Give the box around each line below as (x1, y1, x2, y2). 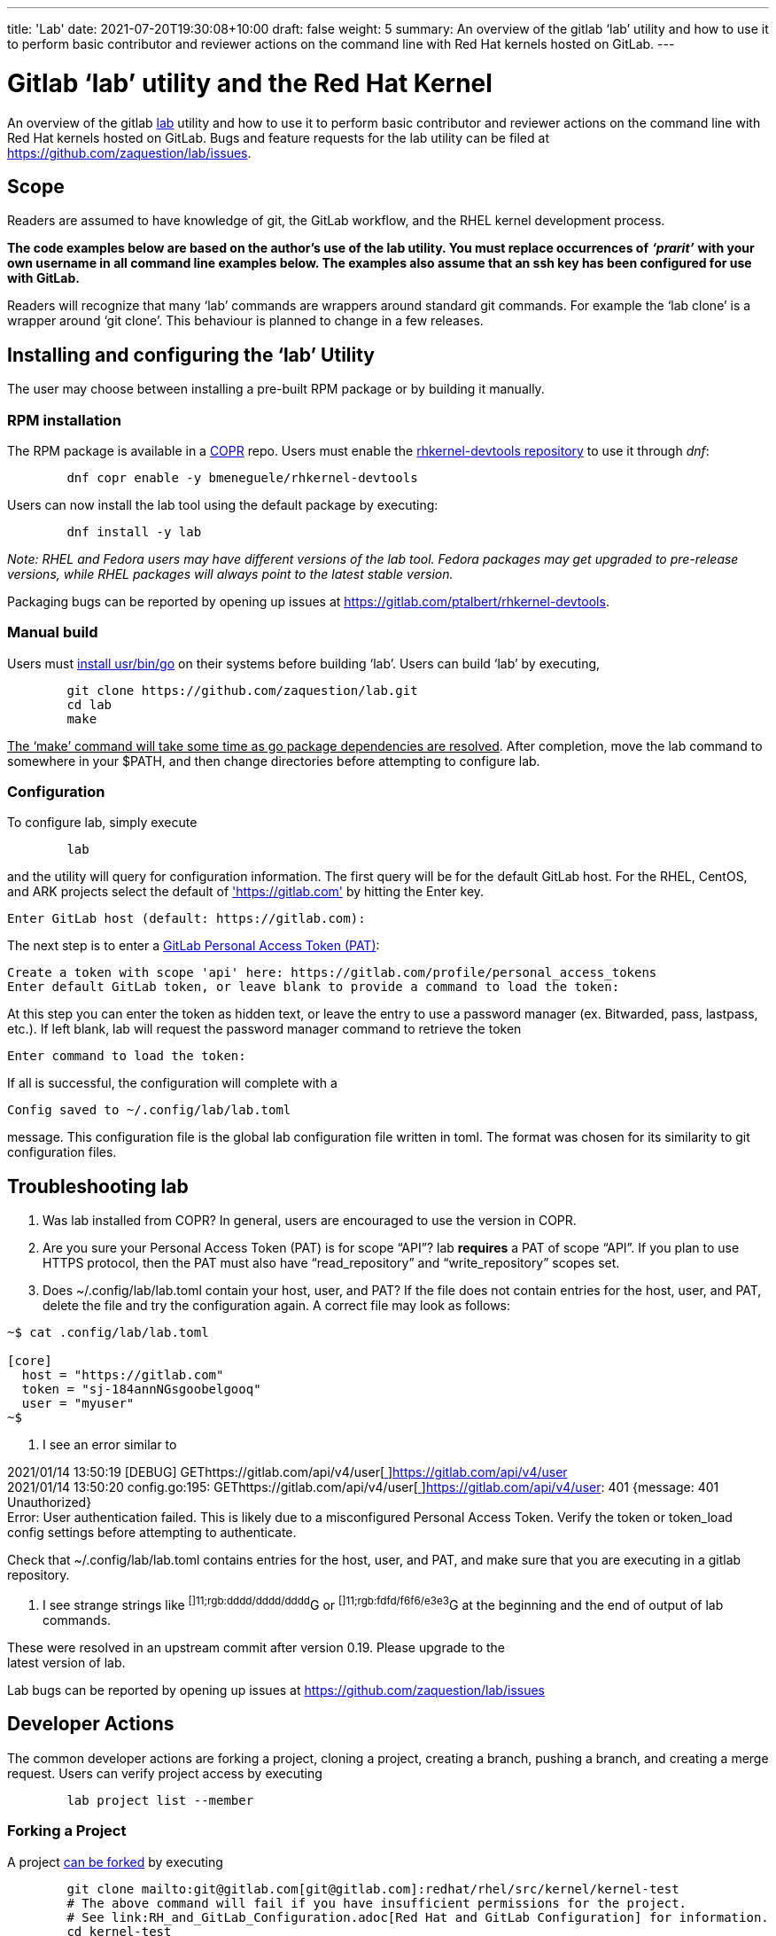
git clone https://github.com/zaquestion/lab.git (66, 683, 418, 698)
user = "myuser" (21, 1396, 135, 1411)
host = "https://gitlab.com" (21, 1368, 224, 1383)
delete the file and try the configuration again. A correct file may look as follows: (43, 1298, 511, 1314)
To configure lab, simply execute (7, 815, 198, 831)
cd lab (66, 697, 113, 712)
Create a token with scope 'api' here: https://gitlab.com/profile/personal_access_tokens (7, 965, 657, 980)
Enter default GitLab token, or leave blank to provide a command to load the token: (7, 980, 620, 995)
